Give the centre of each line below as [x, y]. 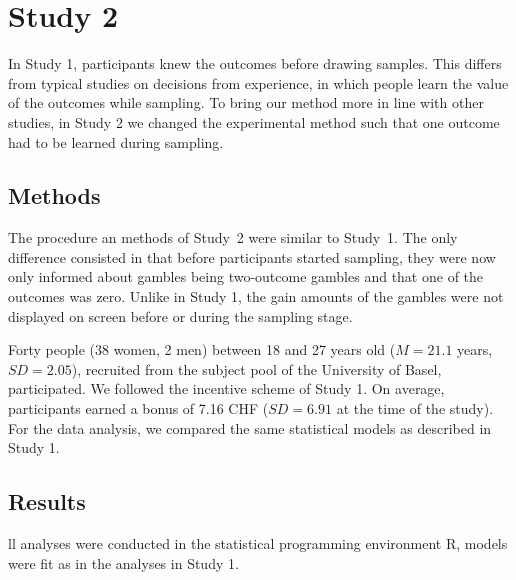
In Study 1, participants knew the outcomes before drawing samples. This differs [255, 63]
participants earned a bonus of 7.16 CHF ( [138, 408]
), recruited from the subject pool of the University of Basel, [256, 368]
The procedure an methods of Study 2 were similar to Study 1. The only [233, 237]
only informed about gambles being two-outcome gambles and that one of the [246, 276]
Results [47, 501]
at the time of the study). [415, 408]
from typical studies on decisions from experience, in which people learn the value [258, 82]
